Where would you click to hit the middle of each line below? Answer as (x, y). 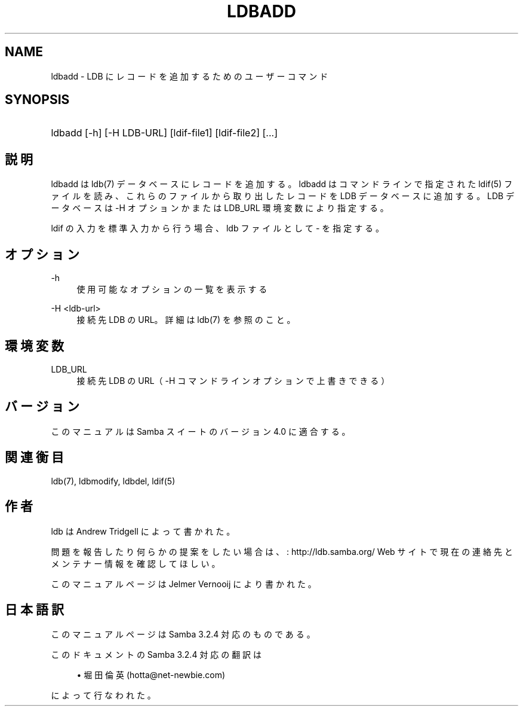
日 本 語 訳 (34, 609)
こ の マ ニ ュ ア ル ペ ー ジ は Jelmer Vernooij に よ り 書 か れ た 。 (184, 584)
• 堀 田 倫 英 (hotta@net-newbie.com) (151, 675)
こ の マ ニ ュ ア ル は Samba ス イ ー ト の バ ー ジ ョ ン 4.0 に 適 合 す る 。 (201, 431)
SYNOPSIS (37, 100)
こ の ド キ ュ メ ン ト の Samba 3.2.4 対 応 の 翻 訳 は (156, 655)
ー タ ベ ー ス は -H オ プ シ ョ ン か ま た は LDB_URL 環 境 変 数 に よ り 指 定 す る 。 (220, 208)
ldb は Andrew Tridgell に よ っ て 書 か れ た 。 (143, 531)
